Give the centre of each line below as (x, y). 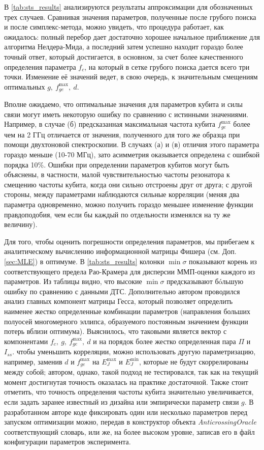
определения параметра (40, 66)
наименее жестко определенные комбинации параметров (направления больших (127, 311)
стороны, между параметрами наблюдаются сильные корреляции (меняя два (122, 194)
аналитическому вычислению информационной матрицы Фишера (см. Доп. (120, 251)
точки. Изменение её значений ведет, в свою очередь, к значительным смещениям (131, 77)
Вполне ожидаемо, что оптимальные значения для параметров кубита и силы (123, 104)
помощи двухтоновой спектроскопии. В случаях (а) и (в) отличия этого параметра (132, 144)
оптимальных (25, 86)
